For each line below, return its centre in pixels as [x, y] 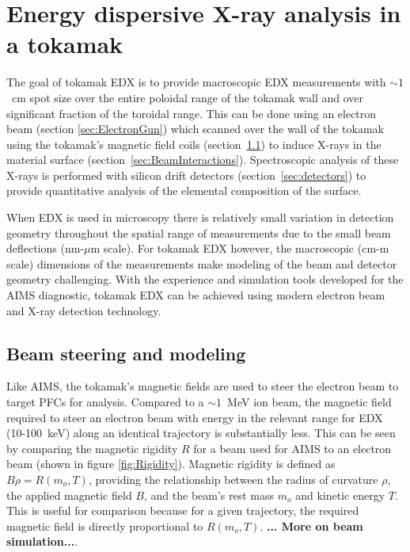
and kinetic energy [340, 495]
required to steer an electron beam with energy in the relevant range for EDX [195, 417]
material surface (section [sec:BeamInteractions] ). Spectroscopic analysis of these [203, 160]
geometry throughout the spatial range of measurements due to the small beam [199, 232]
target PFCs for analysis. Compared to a [105, 402]
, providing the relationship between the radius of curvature [233, 479]
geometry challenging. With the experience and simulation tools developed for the [205, 279]
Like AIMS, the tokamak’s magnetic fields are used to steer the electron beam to [203, 386]
